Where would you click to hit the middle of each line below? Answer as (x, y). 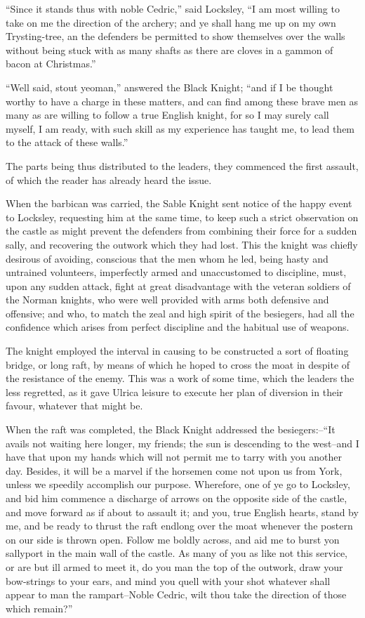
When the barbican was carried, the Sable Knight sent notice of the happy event (179, 203)
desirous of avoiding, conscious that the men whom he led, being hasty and (167, 258)
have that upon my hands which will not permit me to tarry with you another (174, 457)
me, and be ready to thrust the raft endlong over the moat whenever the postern (179, 526)
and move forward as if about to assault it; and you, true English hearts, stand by (182, 512)
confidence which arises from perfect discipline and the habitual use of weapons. (178, 327)
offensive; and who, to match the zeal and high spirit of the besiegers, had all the (180, 313)
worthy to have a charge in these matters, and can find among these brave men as (182, 101)
